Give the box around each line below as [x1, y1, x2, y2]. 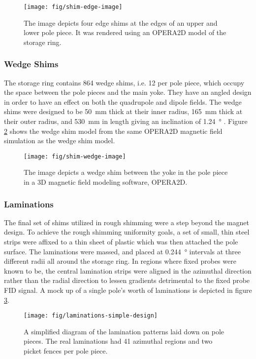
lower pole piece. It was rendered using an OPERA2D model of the [24, 27, 226, 38]
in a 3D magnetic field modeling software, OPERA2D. [24, 177, 188, 187]
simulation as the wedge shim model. [4, 135, 115, 146]
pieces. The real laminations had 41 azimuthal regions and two [24, 336, 213, 346]
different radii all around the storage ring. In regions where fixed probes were [4, 256, 236, 266]
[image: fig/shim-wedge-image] [24, 153, 126, 160]
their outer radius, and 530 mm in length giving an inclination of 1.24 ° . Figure [4, 116, 248, 126]
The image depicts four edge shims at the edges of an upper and [24, 17, 218, 28]
